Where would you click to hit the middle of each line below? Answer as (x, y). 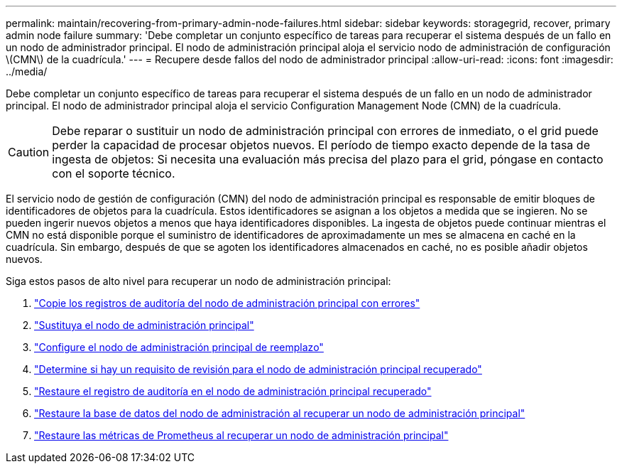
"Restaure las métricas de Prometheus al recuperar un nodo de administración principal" (241, 435)
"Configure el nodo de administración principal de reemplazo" (179, 347)
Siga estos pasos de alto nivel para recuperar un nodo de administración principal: (198, 281)
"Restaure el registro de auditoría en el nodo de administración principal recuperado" (233, 391)
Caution (29, 152)
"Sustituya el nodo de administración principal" (144, 325)
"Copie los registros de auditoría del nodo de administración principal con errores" (227, 303)
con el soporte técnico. (114, 173)
